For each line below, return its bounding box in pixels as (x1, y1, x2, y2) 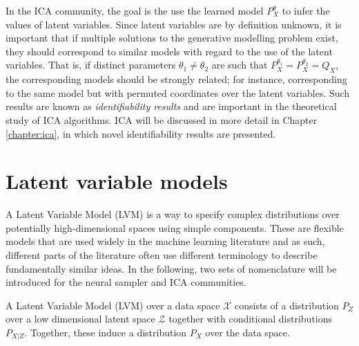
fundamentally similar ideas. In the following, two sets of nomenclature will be (6, 261, 337, 275)
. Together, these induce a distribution (24, 325, 187, 340)
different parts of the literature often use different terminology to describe (6, 248, 318, 262)
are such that (211, 57, 268, 72)
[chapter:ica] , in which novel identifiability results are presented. (6, 126, 276, 140)
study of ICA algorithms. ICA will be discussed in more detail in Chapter (6, 112, 318, 127)
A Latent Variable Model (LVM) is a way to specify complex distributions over (6, 207, 340, 221)
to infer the (282, 3, 330, 17)
